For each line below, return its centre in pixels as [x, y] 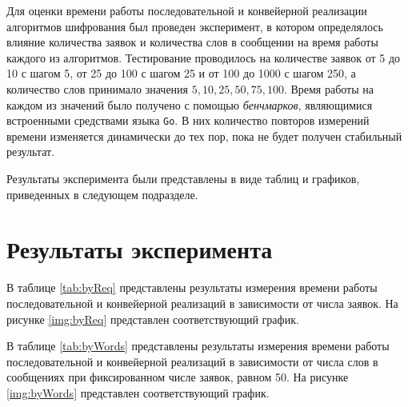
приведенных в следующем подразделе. [102, 194]
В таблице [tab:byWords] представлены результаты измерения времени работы [198, 346]
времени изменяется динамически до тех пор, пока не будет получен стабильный [204, 136]
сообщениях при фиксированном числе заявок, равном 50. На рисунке [178, 377]
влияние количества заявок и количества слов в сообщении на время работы [192, 42]
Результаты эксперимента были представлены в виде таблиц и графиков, [183, 178]
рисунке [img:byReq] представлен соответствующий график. [153, 319]
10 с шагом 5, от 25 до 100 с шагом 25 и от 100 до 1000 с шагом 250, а [181, 73]
